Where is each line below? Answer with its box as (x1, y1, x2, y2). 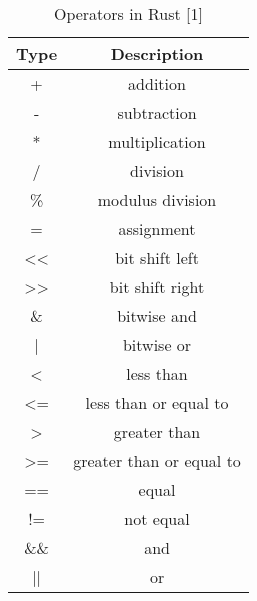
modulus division (97, 188, 217, 211)
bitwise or (122, 333, 192, 356)
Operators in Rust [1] (53, 2, 203, 25)
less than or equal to (85, 391, 229, 414)
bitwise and (117, 304, 197, 327)
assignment (118, 217, 196, 240)
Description (110, 42, 204, 65)
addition (128, 72, 186, 95)
